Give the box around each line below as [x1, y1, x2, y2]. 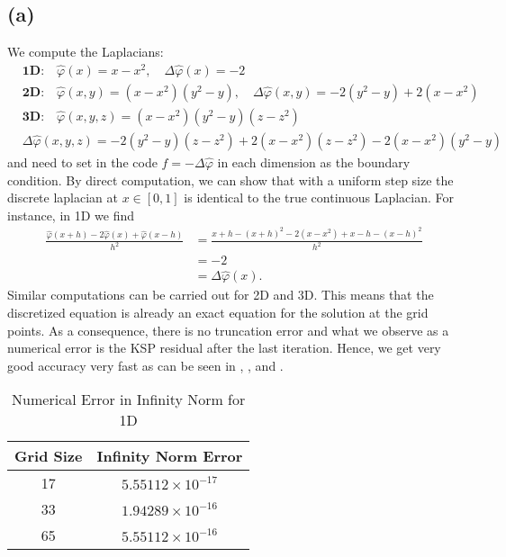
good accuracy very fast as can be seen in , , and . [7, 355, 284, 374]
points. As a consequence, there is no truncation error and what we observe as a [7, 320, 449, 339]
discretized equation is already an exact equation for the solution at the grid [7, 303, 429, 322]
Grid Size [14, 445, 83, 467]
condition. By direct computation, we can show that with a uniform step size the [7, 170, 454, 189]
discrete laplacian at [7, 188, 119, 207]
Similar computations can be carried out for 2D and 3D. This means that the [7, 285, 434, 304]
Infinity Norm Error [96, 445, 243, 467]
